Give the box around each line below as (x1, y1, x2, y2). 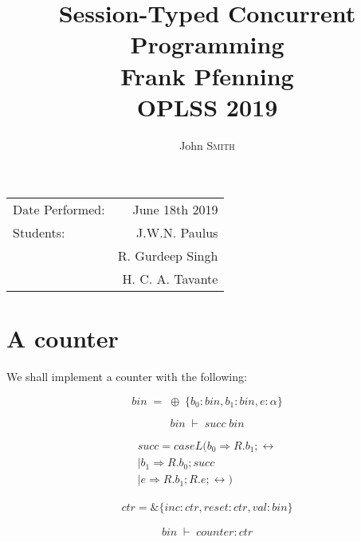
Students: (13, 223, 65, 242)
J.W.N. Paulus (136, 223, 218, 242)
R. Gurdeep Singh (117, 246, 218, 265)
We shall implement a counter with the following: (6, 368, 247, 385)
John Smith (179, 136, 235, 153)
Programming (130, 28, 284, 61)
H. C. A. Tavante (122, 269, 218, 289)
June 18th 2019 (132, 200, 218, 219)
